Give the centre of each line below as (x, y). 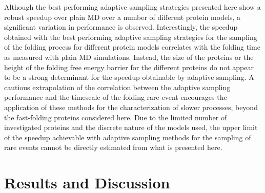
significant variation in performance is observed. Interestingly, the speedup (121, 27)
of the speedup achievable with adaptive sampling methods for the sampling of (128, 137)
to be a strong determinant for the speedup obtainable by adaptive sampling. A (129, 77)
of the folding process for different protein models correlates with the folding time (132, 47)
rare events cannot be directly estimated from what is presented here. (113, 147)
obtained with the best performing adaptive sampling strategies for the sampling (131, 37)
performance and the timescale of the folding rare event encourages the (116, 97)
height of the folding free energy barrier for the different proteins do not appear (129, 67)
